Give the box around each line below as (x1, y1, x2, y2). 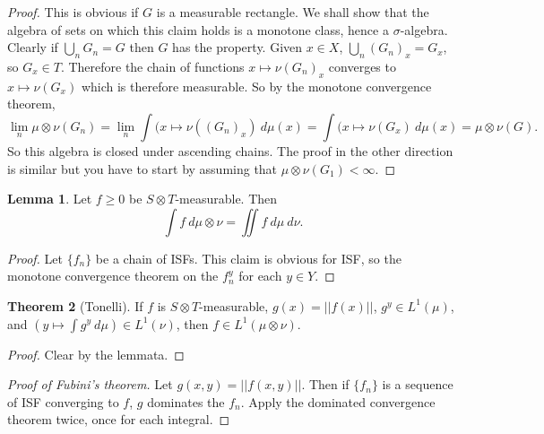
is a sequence (382, 375, 453, 394)
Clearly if (7, 38, 58, 56)
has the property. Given (172, 38, 303, 56)
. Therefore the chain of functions (60, 56, 245, 75)
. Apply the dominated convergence (240, 392, 436, 411)
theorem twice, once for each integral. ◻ (7, 410, 230, 429)
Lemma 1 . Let (7, 189, 92, 208)
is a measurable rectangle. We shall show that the (156, 3, 429, 21)
